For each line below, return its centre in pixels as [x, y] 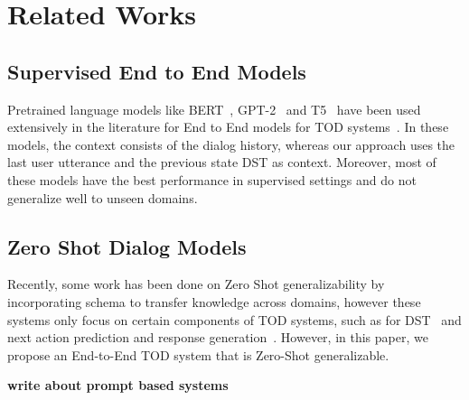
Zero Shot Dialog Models [127, 246]
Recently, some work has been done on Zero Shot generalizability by [196, 284]
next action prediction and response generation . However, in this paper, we [218, 337]
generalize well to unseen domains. [103, 197]
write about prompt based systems [118, 385]
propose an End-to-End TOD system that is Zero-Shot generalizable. [198, 354]
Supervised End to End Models [157, 71]
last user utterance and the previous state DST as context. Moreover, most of [222, 162]
